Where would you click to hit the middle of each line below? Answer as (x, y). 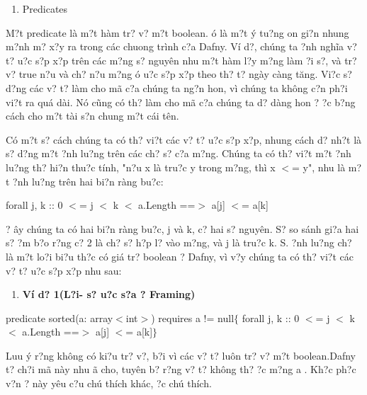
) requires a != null (193, 317)
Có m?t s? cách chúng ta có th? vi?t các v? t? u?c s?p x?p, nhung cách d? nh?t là (184, 139)
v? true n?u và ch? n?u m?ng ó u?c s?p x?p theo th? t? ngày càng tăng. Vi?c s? (179, 74)
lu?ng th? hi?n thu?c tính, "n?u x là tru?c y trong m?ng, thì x (141, 167)
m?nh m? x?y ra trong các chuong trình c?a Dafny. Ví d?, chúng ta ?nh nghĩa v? (181, 46)
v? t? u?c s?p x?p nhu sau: (64, 270)
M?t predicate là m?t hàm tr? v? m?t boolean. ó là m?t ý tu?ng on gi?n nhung (177, 32)
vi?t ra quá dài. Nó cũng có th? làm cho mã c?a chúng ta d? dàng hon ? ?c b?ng (181, 102)
